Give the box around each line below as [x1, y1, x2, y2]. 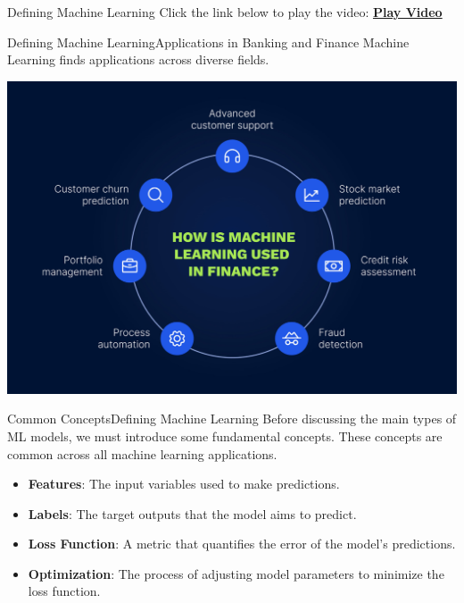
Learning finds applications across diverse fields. [7, 50, 269, 69]
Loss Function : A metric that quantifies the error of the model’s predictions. [28, 534, 456, 553]
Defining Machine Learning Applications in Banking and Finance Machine [7, 32, 410, 51]
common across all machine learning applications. [7, 444, 278, 463]
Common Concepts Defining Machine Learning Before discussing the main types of [7, 409, 457, 428]
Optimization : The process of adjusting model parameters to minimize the [28, 564, 444, 582]
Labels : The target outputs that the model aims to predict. [28, 504, 357, 523]
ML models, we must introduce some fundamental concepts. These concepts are [7, 426, 443, 445]
